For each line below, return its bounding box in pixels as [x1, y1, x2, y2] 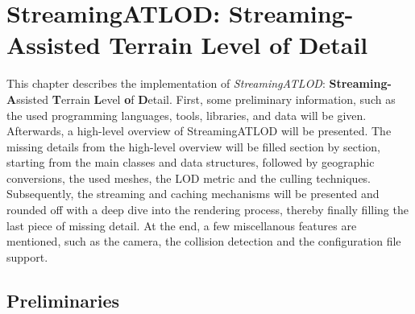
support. [6, 248, 48, 265]
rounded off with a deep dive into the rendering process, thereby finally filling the [6, 201, 409, 218]
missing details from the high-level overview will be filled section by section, [6, 138, 380, 155]
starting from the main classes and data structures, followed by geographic [6, 154, 375, 171]
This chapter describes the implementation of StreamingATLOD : [6, 75, 326, 92]
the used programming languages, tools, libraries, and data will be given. [6, 106, 367, 123]
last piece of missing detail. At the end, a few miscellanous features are [6, 217, 357, 233]
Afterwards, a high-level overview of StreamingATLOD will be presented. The [6, 122, 392, 139]
